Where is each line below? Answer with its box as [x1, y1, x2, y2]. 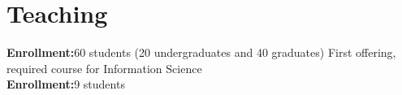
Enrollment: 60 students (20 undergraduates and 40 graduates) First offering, [6, 44, 396, 61]
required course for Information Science [6, 59, 202, 76]
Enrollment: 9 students [6, 76, 125, 93]
